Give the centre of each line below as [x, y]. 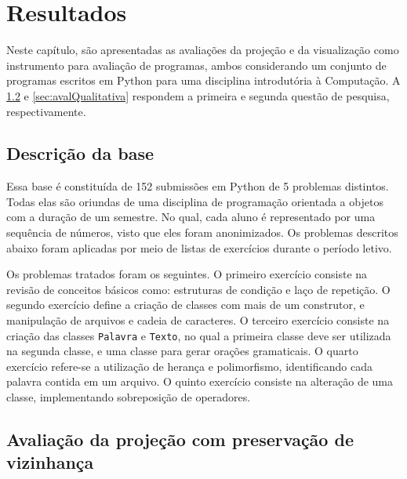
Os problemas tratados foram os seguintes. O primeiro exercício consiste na [187, 274]
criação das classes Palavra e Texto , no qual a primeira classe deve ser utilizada [199, 335]
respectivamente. [46, 111]
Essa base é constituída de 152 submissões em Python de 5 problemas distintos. [198, 186]
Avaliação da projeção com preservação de [180, 439]
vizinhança [50, 462]
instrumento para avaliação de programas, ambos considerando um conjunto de [196, 65]
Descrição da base [80, 153]
